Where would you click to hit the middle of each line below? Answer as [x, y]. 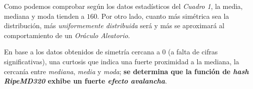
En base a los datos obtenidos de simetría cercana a [82, 52]
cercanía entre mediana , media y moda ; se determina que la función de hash [126, 71]
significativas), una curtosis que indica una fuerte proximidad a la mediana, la [122, 61]
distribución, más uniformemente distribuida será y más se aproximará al [114, 25]
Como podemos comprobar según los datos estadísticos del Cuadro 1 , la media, [123, 6]
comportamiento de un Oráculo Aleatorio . [67, 35]
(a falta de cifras [193, 52]
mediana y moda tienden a [44, 16]
